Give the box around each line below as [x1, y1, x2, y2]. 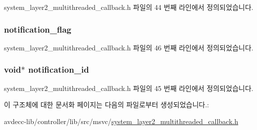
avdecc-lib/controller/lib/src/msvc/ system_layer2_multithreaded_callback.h [4, 116, 239, 126]
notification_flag [4, 23, 71, 35]
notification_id [28, 63, 89, 76]
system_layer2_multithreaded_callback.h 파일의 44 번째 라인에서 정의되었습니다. [4, 2, 254, 12]
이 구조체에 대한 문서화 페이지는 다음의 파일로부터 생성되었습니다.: [4, 99, 209, 110]
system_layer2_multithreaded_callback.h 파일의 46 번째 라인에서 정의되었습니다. [4, 42, 254, 52]
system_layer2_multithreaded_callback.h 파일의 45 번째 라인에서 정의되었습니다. [4, 83, 254, 93]
